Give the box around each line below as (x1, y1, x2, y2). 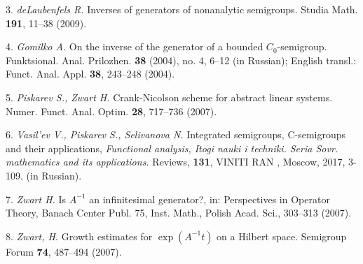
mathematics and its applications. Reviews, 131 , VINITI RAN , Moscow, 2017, (6, 154, 345, 169)
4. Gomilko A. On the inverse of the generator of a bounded (6, 39, 263, 54)
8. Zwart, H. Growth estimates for (6, 228, 153, 243)
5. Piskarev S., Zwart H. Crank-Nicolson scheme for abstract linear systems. (6, 89, 333, 104)
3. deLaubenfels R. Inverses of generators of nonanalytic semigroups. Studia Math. (6, 2, 358, 16)
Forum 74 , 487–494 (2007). (6, 244, 122, 258)
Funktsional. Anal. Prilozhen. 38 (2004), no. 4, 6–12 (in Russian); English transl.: (6, 52, 357, 67)
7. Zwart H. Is (6, 191, 67, 206)
